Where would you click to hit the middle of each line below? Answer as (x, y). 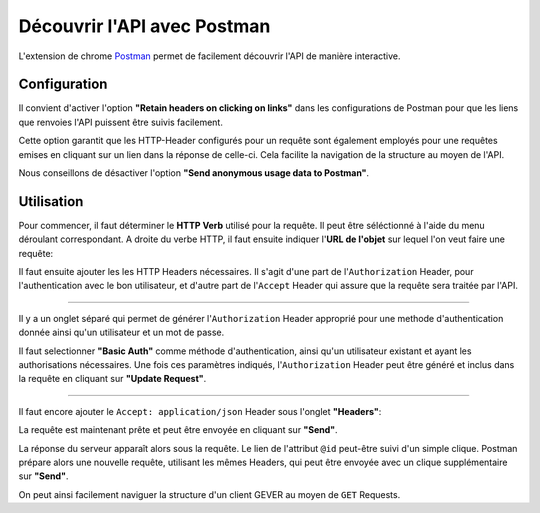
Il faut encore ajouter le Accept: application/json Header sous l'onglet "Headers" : (200, 411)
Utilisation (51, 201)
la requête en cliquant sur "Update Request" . (112, 379)
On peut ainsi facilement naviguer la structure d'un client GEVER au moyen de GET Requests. (209, 494)
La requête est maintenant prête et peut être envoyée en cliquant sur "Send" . (178, 430)
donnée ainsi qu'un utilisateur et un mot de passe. (121, 332)
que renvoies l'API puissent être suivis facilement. (121, 122)
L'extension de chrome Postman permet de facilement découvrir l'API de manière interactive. (209, 56)
